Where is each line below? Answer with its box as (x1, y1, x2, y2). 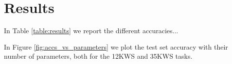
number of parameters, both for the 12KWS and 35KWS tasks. (4, 51, 193, 61)
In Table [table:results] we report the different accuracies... (4, 26, 178, 36)
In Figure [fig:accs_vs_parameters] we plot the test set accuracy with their (4, 41, 228, 51)
